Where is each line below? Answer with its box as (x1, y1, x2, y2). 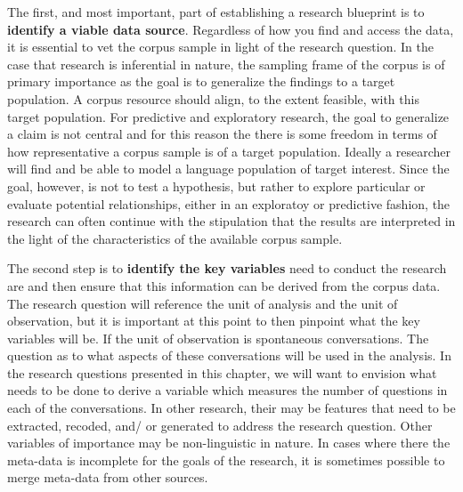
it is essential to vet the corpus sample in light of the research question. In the (7, 37, 434, 56)
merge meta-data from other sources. (7, 468, 208, 487)
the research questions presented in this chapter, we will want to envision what (7, 363, 437, 382)
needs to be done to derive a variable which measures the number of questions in (7, 381, 448, 399)
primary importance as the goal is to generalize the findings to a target (7, 72, 395, 91)
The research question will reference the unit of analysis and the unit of (7, 294, 398, 312)
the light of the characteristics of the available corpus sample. (7, 229, 343, 247)
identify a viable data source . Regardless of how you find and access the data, (7, 20, 454, 38)
